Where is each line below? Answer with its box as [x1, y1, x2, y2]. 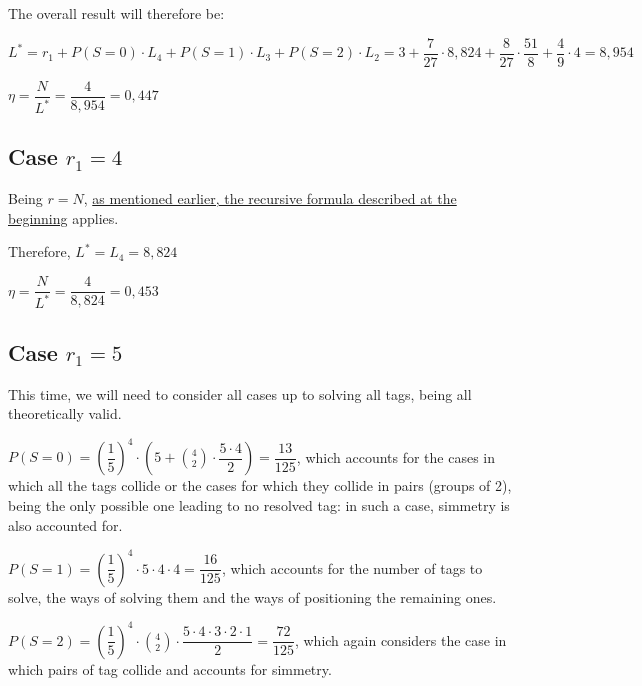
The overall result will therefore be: [8, 3, 225, 23]
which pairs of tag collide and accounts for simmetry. [8, 658, 332, 679]
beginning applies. [8, 207, 119, 228]
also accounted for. [8, 514, 123, 535]
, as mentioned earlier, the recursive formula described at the [83, 188, 457, 209]
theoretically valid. [8, 403, 122, 424]
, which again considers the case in [294, 629, 507, 650]
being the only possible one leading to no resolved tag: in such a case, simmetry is [8, 494, 510, 515]
